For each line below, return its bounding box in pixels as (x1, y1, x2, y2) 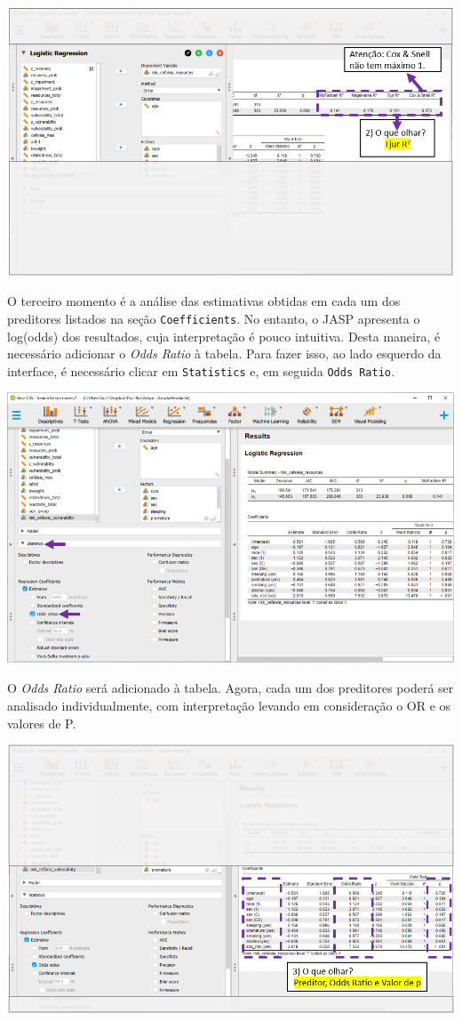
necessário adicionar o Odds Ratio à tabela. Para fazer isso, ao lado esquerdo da (7, 344, 442, 363)
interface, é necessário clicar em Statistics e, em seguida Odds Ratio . (7, 361, 394, 380)
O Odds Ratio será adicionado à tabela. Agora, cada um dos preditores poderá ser (7, 679, 454, 697)
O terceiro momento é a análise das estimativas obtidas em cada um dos (7, 292, 401, 310)
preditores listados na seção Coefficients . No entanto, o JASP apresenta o (7, 309, 420, 327)
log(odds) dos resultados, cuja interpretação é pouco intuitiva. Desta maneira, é (7, 326, 441, 345)
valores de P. (7, 713, 76, 732)
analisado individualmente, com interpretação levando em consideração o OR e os (7, 695, 451, 714)
